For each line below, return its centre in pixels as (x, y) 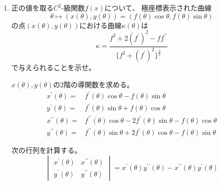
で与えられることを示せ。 (53, 67)
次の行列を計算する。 (46, 150)
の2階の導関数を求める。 (94, 84)
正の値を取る (32, 8)
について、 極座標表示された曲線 (158, 8)
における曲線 (100, 25)
